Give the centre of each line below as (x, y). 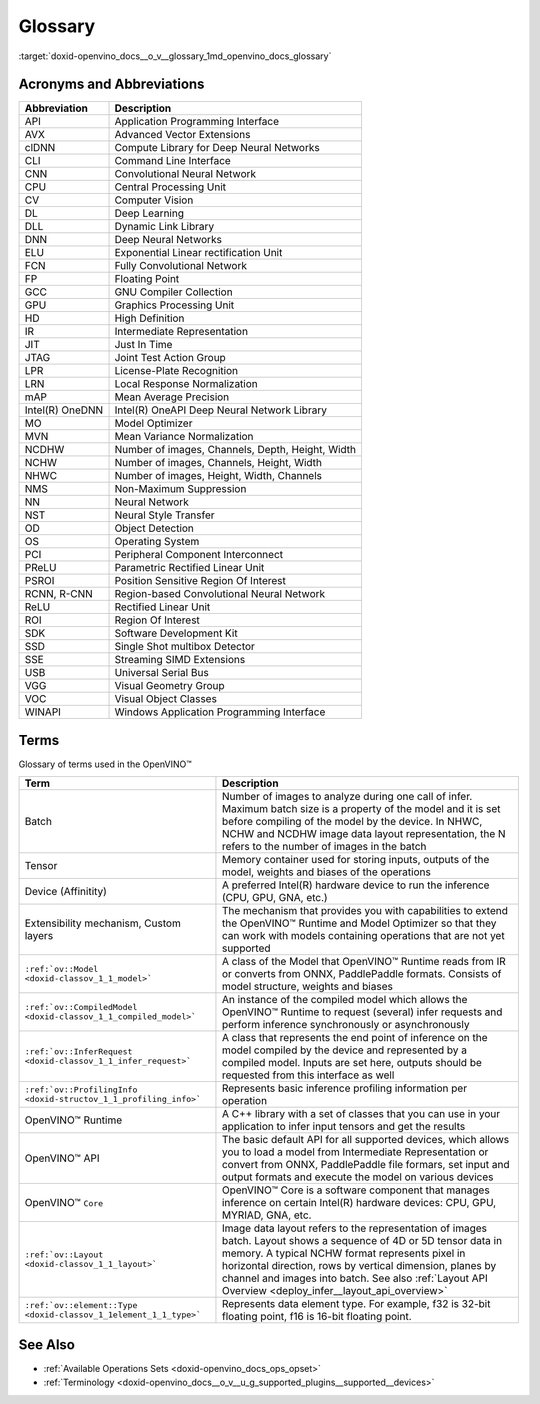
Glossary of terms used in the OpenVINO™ (105, 764)
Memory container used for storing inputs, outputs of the (355, 860)
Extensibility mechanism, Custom (103, 923)
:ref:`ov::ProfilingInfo (81, 1090)
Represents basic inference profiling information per (344, 1088)
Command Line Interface (173, 161)
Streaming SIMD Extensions (180, 660)
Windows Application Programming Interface (220, 712)
